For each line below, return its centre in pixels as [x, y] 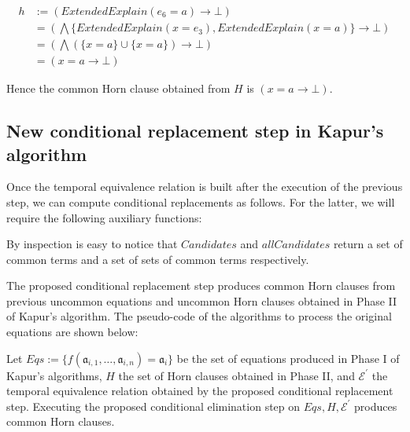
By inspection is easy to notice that [92, 244]
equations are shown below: [72, 332]
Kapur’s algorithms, [54, 375]
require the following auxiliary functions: [104, 217]
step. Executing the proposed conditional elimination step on [153, 406]
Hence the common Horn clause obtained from [118, 88]
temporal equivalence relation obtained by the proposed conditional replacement [200, 391]
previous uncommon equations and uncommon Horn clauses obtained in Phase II [202, 300]
